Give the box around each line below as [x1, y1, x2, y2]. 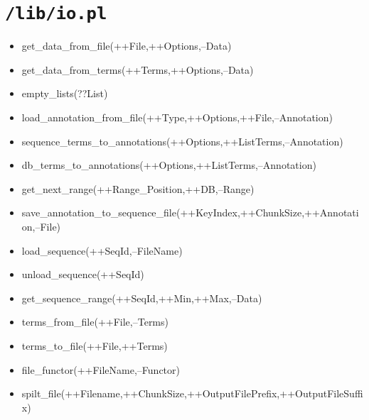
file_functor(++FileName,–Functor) [21, 362, 180, 377]
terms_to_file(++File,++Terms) [21, 338, 168, 353]
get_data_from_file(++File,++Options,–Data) [21, 38, 232, 53]
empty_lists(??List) [21, 86, 108, 101]
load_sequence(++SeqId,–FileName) [21, 243, 183, 258]
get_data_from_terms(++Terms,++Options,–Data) [21, 62, 254, 77]
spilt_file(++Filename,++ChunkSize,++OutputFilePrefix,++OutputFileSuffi [21, 386, 363, 401]
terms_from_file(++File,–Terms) [21, 314, 169, 329]
